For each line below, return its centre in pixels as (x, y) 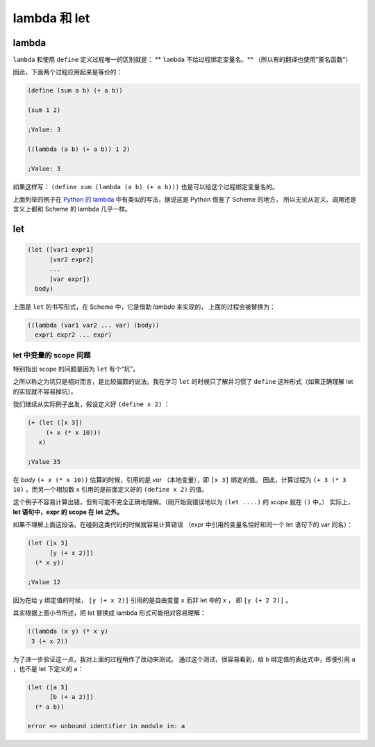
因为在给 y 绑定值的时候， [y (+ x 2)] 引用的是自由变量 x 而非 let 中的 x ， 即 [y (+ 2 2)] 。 (152, 600)
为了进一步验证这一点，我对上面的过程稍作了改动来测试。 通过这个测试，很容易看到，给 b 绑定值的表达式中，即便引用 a (184, 659)
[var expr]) (70, 279)
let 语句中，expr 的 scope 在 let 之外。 (68, 512)
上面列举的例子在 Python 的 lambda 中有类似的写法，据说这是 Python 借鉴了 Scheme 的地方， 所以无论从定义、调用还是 (185, 199)
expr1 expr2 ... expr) (74, 335)
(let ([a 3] (48, 687)
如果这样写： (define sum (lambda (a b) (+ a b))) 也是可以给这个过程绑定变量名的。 (145, 186)
